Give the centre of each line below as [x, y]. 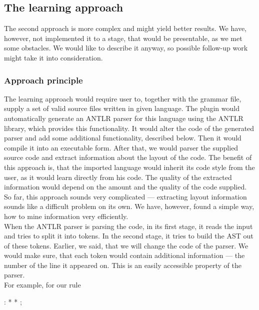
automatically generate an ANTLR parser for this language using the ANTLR [124, 118]
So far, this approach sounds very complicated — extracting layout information [125, 196]
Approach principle [43, 80]
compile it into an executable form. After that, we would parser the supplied [121, 147]
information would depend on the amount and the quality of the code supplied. [125, 187]
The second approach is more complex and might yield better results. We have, [125, 28]
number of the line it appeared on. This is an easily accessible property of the [123, 265]
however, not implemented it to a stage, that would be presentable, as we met [123, 38]
